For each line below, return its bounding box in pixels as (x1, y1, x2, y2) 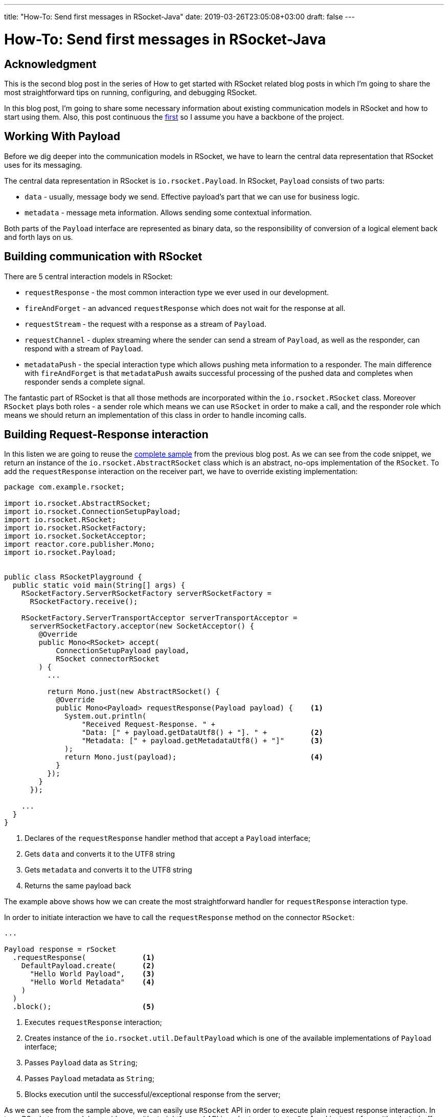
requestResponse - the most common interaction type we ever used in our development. (25, 287, 329, 297)
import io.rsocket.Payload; (4, 548, 117, 557)
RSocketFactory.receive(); (30, 597, 138, 606)
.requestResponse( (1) (12, 953, 155, 962)
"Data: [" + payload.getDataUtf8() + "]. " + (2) (81, 728, 323, 737)
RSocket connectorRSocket (56, 655, 160, 663)
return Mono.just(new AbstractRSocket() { (47, 687, 220, 696)
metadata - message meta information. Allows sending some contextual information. (25, 208, 312, 217)
